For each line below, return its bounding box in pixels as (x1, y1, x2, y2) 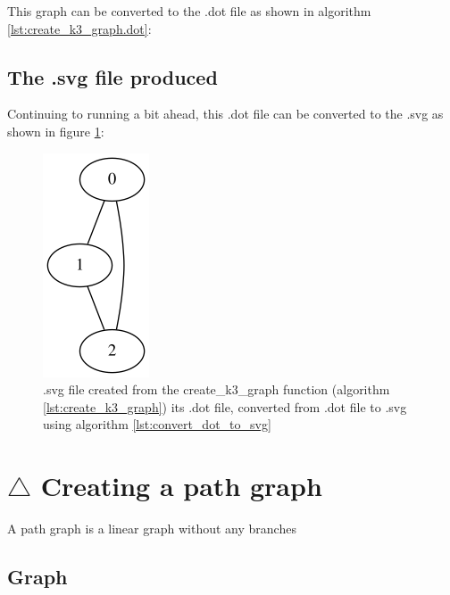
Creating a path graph (40, 467, 322, 504)
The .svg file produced (7, 62, 218, 90)
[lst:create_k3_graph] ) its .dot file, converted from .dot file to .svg (43, 397, 407, 416)
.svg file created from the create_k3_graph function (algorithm (43, 380, 390, 399)
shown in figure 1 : (7, 121, 104, 140)
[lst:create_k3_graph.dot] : (7, 19, 152, 37)
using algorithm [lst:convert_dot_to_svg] (43, 415, 271, 434)
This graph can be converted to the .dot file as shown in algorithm (7, 2, 371, 20)
